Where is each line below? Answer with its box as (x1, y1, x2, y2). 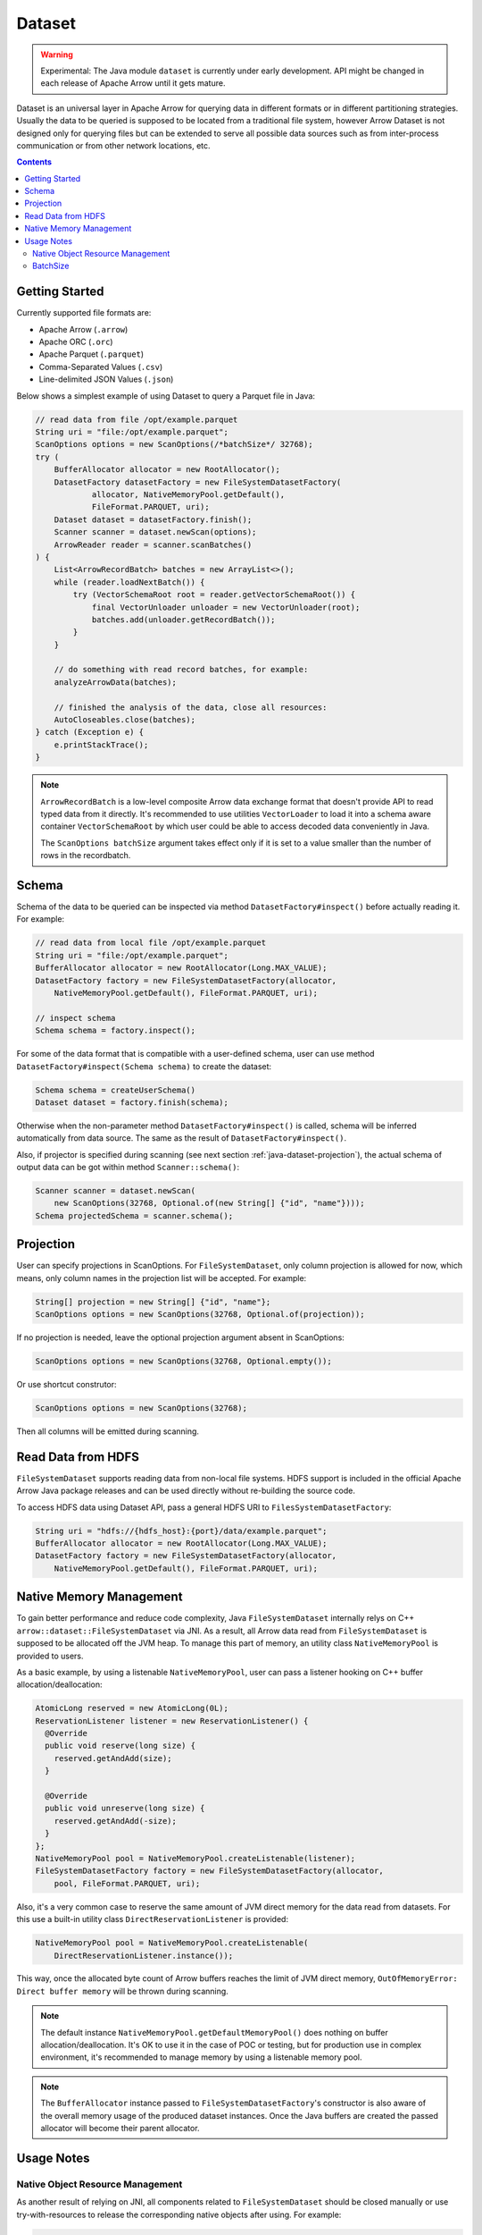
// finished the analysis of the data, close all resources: (54, 702, 328, 713)
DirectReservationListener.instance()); (54, 1950, 234, 1961)
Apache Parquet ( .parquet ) (38, 349, 145, 359)
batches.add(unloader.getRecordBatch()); (91, 614, 276, 625)
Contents (16, 156, 53, 167)
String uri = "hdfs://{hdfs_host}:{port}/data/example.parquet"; (35, 1525, 328, 1536)
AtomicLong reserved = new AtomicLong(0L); (35, 1703, 229, 1714)
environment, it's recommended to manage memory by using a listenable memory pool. (40, 2052, 362, 2062)
